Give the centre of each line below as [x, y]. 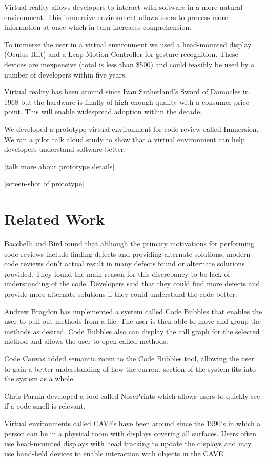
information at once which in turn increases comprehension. [98, 27]
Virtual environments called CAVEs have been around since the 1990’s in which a [132, 423]
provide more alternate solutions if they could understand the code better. [121, 294]
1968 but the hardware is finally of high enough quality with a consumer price [127, 101]
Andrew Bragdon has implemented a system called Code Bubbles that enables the [133, 311]
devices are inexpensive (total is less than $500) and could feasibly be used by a [129, 64]
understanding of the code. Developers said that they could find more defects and [132, 284]
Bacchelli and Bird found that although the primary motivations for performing [129, 244]
